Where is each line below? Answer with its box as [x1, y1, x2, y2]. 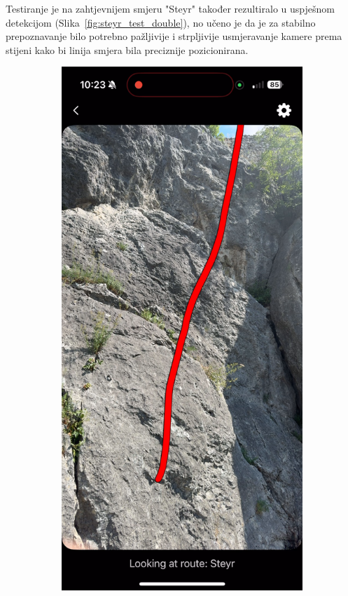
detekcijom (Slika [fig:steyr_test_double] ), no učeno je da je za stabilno [6, 15, 316, 29]
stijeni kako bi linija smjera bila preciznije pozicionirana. [6, 42, 249, 57]
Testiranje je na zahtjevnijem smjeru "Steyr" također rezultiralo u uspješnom [6, 1, 335, 15]
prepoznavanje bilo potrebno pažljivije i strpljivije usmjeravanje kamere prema [6, 29, 342, 43]
